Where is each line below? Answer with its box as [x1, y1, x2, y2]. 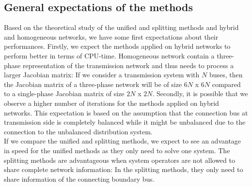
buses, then [209, 70, 243, 80]
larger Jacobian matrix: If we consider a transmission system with [4, 70, 200, 80]
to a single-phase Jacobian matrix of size [4, 88, 125, 99]
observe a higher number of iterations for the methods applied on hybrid [4, 98, 219, 108]
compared [212, 79, 241, 89]
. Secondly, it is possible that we [152, 88, 248, 99]
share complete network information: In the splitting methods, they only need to [4, 164, 243, 174]
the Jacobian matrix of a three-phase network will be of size [4, 79, 182, 89]
